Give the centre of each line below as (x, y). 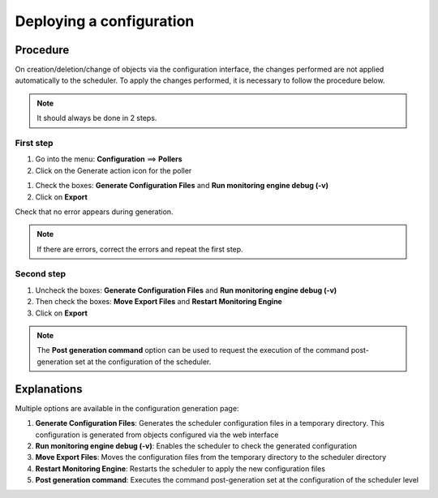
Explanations (49, 389)
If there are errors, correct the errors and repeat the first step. (140, 249)
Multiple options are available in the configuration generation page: (127, 408)
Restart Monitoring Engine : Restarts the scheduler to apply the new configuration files (180, 468)
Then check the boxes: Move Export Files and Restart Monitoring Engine (159, 302)
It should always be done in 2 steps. (97, 118)
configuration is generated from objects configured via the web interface (157, 435)
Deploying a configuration (105, 21)
